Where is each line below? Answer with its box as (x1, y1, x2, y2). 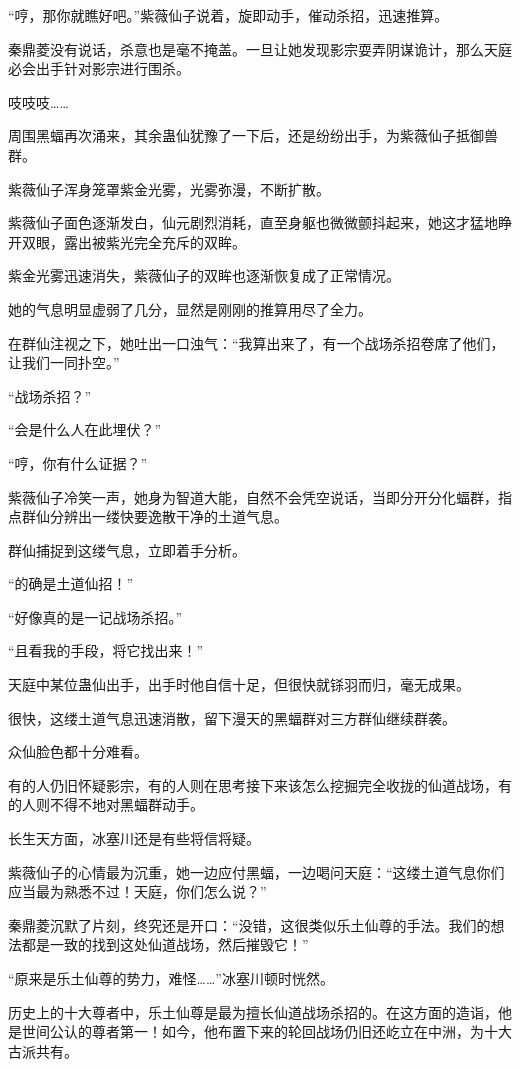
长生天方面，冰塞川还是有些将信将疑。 (8, 828, 260, 849)
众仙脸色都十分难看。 (8, 741, 148, 762)
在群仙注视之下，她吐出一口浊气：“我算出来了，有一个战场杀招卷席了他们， (8, 332, 505, 353)
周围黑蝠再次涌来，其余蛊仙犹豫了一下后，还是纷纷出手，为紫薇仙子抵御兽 (8, 125, 498, 146)
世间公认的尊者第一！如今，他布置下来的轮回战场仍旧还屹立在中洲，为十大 (21, 1021, 512, 1042)
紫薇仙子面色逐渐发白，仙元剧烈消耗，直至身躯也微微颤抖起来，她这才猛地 (8, 212, 498, 233)
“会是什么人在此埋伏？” (8, 419, 162, 440)
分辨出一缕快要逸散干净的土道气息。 (49, 506, 288, 527)
